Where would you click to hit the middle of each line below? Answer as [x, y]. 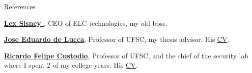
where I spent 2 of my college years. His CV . [71, 65]
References [20, 6]
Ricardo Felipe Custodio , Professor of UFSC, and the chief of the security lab [126, 55]
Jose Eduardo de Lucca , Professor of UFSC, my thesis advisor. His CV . [117, 39]
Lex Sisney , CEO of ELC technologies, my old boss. [86, 23]
